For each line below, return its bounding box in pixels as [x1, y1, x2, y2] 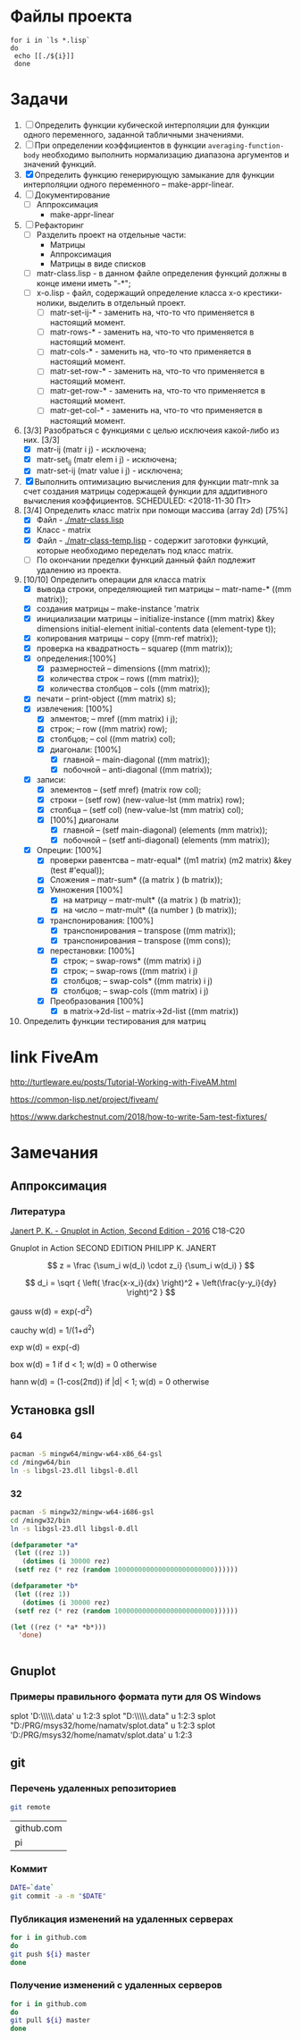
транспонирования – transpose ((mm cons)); [63, 935, 231, 945]
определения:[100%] [36, 653, 117, 664]
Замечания [10, 1143, 99, 1164]
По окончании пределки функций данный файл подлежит [36, 554, 256, 565]
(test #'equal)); [49, 865, 105, 876]
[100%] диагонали [49, 814, 120, 825]
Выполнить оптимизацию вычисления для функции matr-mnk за [34, 477, 280, 487]
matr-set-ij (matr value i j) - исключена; [36, 465, 184, 476]
